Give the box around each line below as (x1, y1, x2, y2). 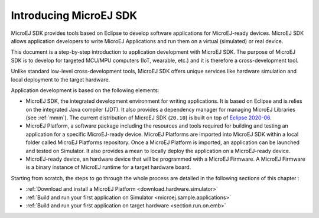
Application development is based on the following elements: (11, 86, 159, 94)
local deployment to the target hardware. (11, 76, 110, 83)
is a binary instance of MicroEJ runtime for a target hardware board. (25, 164, 191, 171)
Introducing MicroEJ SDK (11, 9, 138, 22)
